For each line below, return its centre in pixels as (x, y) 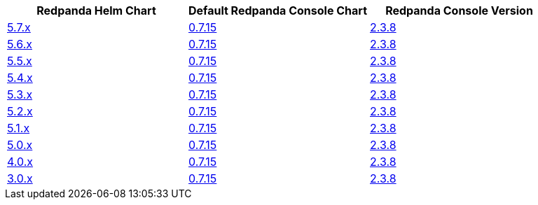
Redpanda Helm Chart (96, 10)
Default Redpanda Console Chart (278, 10)
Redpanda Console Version (459, 10)
